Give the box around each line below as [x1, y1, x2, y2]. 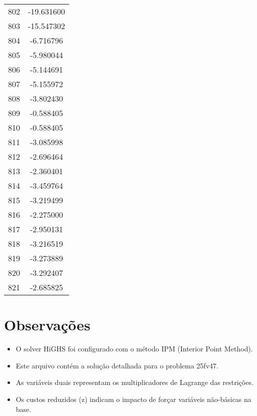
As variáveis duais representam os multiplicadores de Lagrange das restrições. [16, 377, 253, 387]
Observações [4, 314, 91, 335]
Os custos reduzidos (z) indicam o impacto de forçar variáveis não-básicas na [16, 393, 251, 404]
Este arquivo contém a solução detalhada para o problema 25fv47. [16, 360, 218, 370]
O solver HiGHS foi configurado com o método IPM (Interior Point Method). [16, 343, 253, 354]
